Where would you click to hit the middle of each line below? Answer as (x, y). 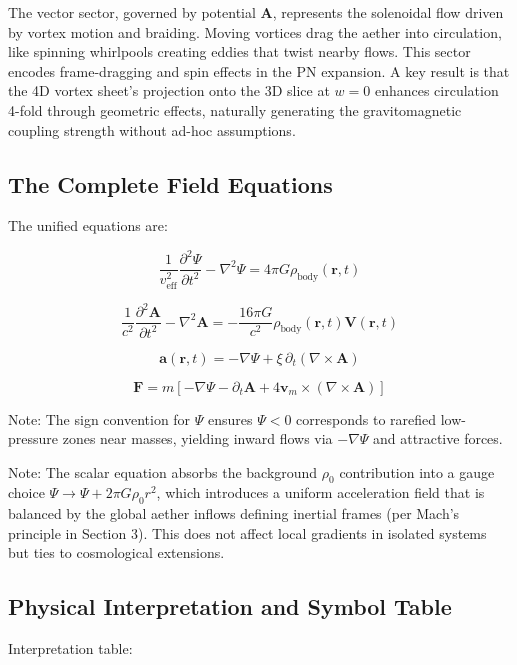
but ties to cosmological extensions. (116, 552)
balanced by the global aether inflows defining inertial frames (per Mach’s (234, 513)
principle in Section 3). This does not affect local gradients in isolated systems (247, 532)
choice (26, 492)
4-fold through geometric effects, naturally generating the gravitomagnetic (235, 109)
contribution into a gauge (417, 471)
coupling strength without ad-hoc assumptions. (152, 129)
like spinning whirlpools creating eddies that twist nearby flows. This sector (239, 51)
